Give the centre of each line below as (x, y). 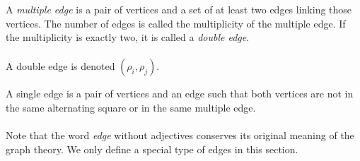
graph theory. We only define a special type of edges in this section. (152, 149)
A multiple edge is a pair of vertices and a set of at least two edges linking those (179, 9)
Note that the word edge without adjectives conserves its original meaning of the (180, 135)
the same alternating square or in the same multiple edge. (131, 107)
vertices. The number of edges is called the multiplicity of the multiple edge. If (176, 23)
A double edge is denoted (60, 66)
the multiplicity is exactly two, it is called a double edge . (128, 37)
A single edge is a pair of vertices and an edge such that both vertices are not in (180, 94)
